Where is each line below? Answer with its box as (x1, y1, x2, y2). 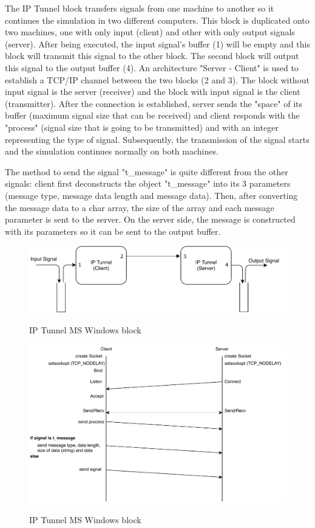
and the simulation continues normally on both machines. (5, 145, 218, 158)
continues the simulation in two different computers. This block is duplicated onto (5, 13, 310, 26)
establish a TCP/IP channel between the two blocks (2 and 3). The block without (5, 73, 310, 86)
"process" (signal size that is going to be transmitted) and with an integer (5, 120, 279, 133)
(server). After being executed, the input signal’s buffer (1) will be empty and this (5, 37, 310, 50)
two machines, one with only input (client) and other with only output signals (5, 26, 295, 38)
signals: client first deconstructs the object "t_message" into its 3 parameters (5, 177, 291, 190)
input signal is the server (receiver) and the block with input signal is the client (5, 85, 300, 98)
